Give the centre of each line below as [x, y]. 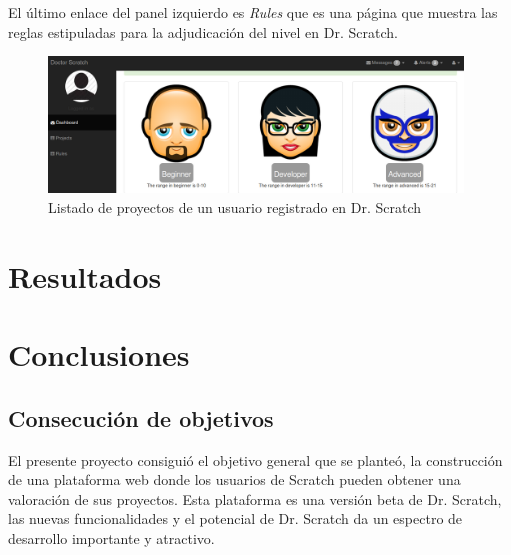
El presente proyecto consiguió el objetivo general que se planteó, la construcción [255, 459]
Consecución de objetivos [141, 417]
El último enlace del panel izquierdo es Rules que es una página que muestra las [253, 12]
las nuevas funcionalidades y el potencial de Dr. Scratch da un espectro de [235, 518]
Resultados [85, 275]
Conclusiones [99, 354]
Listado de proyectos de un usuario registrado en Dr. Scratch [235, 207]
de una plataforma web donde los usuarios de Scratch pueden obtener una [234, 479]
